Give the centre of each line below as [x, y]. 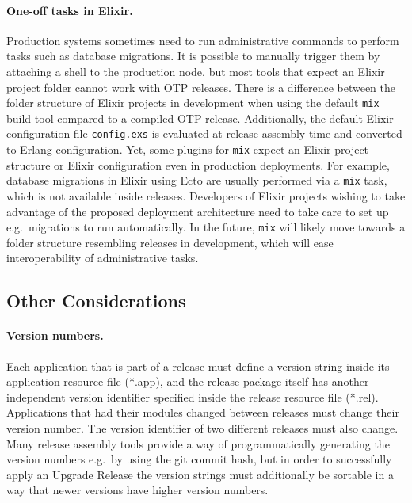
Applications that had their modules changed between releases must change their [203, 412]
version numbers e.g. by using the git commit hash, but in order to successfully [199, 459]
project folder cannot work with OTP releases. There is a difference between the [201, 87]
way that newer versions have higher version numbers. [137, 490]
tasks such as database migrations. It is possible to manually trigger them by [193, 56]
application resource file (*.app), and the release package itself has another [188, 381]
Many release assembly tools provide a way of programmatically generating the [198, 443]
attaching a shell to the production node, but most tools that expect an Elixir [196, 71]
